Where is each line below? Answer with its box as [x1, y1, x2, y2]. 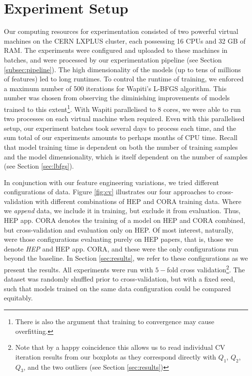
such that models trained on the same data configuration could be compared [4, 283, 231, 293]
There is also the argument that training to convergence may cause [15, 316, 215, 327]
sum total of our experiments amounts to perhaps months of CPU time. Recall [4, 132, 237, 142]
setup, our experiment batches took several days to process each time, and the [4, 123, 236, 133]
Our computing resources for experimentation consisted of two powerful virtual [4, 26, 238, 36]
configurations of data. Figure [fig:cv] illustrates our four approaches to [4, 187, 215, 197]
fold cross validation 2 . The [167, 263, 245, 274]
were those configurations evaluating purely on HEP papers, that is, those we [4, 234, 234, 244]
